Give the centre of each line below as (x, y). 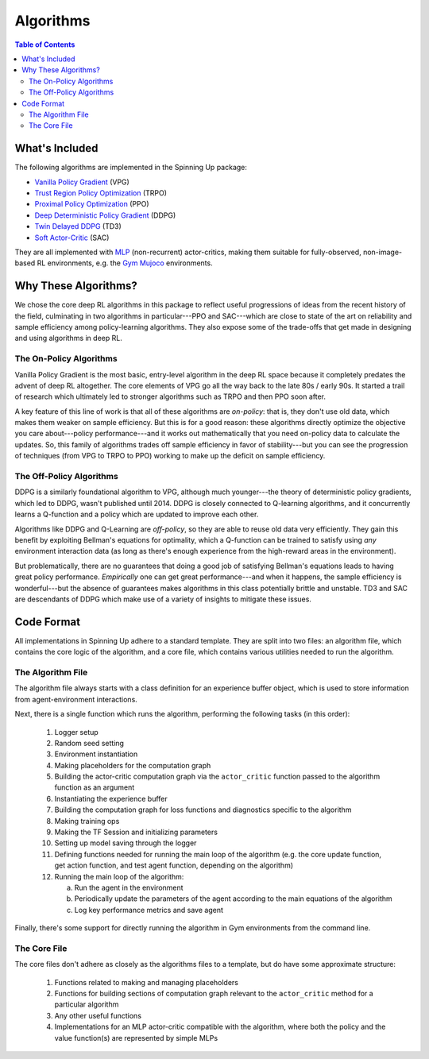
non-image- (383, 252)
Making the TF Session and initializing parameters (136, 832)
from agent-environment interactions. (76, 699)
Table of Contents (45, 44)
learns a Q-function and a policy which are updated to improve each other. (137, 514)
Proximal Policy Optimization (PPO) (92, 204)
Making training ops (87, 821)
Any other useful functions (98, 1015)
